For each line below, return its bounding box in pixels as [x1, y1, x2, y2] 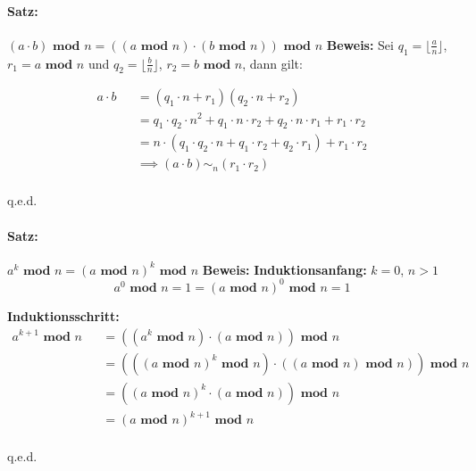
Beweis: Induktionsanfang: [202, 260, 367, 278]
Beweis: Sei [326, 35, 394, 54]
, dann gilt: [242, 54, 303, 72]
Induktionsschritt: [7, 306, 120, 325]
